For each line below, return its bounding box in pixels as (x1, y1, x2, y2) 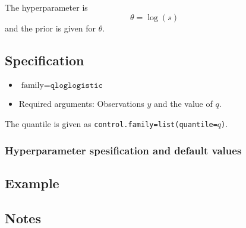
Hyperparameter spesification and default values (5, 142, 242, 157)
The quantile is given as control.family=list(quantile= (5, 117, 217, 129)
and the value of (153, 97, 213, 110)
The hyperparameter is (5, 1, 88, 13)
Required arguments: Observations (18, 97, 144, 110)
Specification (5, 50, 84, 69)
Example (5, 173, 59, 192)
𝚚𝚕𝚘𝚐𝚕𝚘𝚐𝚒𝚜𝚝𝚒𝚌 (50, 81, 103, 90)
